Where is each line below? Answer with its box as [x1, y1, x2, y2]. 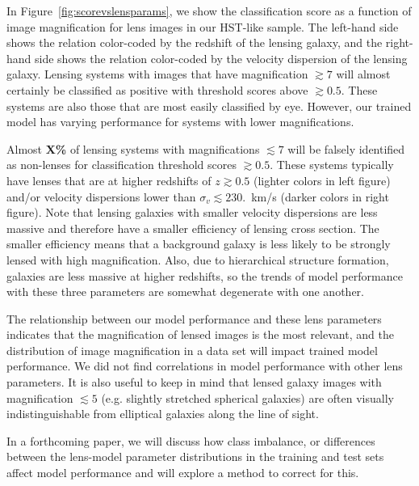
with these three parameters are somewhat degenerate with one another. [6, 283, 364, 300]
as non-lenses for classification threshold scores [6, 156, 237, 173]
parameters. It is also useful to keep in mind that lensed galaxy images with [6, 374, 382, 391]
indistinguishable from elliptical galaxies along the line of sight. [6, 405, 319, 422]
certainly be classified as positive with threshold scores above [6, 81, 308, 98]
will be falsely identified [287, 140, 405, 157]
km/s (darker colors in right [251, 188, 389, 205]
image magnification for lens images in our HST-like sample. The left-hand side [6, 18, 399, 35]
